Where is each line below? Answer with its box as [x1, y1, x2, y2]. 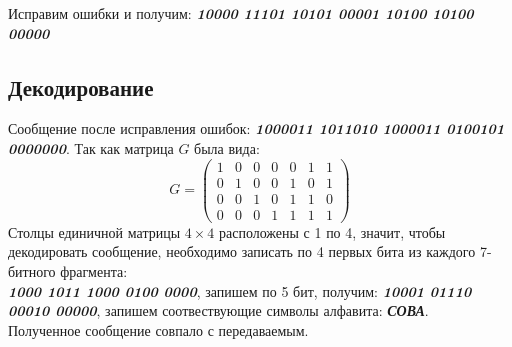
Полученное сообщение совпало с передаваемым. [8, 319, 309, 340]
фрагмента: [60, 260, 128, 281]
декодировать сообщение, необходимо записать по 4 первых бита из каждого [8, 241, 476, 262]
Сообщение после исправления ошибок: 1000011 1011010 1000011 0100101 [8, 118, 505, 139]
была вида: [194, 137, 260, 158]
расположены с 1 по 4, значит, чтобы [218, 221, 446, 242]
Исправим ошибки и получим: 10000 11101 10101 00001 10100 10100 [8, 3, 474, 23]
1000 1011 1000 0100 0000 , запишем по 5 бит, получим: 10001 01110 [8, 280, 472, 301]
